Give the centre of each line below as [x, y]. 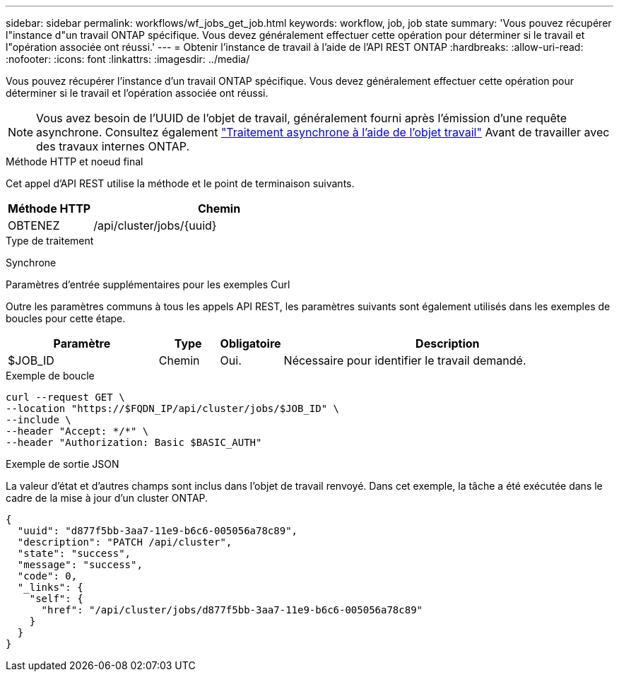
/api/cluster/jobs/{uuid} [155, 225]
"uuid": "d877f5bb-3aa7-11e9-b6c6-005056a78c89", [158, 531]
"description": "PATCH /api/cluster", [125, 542]
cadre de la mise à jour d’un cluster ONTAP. [107, 498]
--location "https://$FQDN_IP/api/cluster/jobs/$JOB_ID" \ [173, 408]
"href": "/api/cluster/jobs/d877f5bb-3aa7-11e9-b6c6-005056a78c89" [232, 610]
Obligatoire [250, 343]
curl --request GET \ [65, 397]
